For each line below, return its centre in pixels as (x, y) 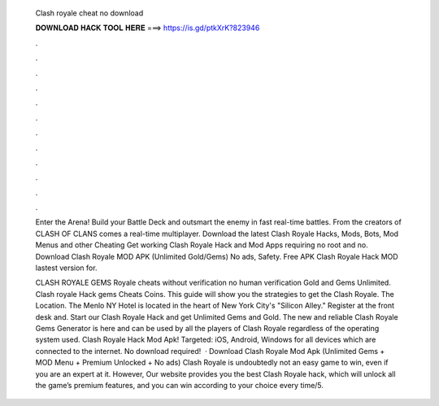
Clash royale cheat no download (89, 13)
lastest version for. (66, 268)
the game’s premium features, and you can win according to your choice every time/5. (180, 385)
